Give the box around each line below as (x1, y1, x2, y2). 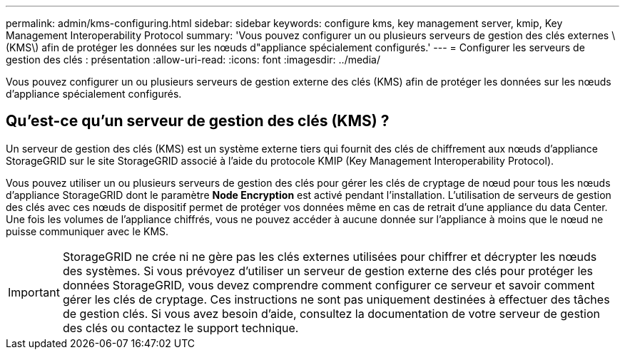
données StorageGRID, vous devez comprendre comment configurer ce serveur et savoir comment (62, 277, 595, 292)
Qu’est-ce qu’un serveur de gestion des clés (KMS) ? (6, 112, 390, 130)
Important (8, 284, 60, 299)
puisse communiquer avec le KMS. (6, 225, 169, 237)
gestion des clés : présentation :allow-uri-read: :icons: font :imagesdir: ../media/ (6, 53, 380, 66)
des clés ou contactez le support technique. (62, 320, 299, 335)
